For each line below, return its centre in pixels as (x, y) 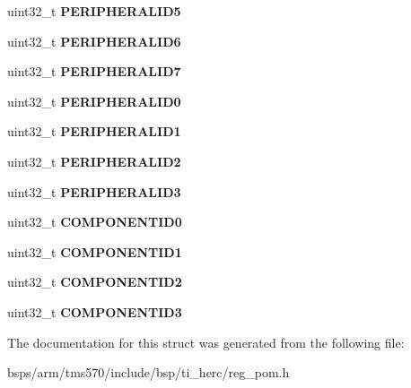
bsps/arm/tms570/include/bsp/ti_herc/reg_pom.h (149, 372)
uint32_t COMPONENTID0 (95, 222)
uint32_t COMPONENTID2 (95, 282)
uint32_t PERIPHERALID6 (94, 41)
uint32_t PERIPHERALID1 (94, 131)
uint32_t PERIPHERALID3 (94, 191)
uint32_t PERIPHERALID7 (94, 71)
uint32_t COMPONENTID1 (95, 251)
